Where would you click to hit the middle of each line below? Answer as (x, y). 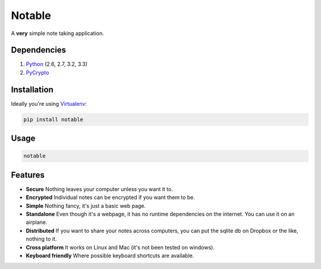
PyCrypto (37, 72)
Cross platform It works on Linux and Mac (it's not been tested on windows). (120, 247)
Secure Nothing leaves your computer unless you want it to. (100, 189)
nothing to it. (41, 239)
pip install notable (53, 119)
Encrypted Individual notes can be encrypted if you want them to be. (111, 197)
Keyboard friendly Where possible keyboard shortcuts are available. (110, 255)
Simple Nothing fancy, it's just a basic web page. (86, 205)
